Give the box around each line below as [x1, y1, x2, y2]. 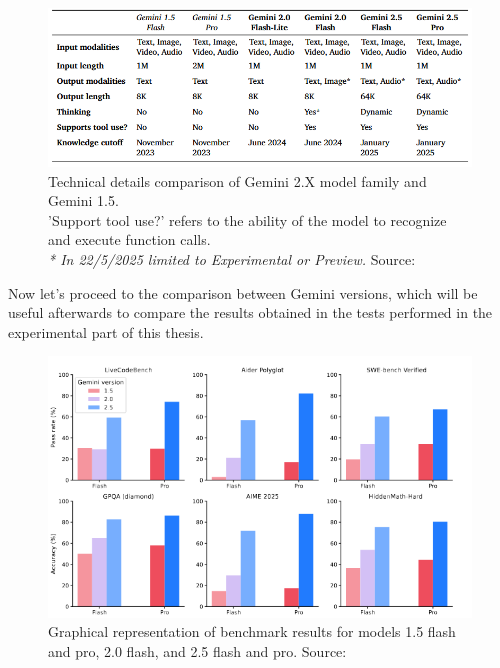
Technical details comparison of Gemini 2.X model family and [48, 170, 427, 191]
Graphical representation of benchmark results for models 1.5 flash [48, 621, 456, 642]
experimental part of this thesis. [8, 321, 204, 342]
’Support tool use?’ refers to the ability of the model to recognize [48, 209, 447, 230]
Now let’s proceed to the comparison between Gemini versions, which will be [8, 282, 478, 303]
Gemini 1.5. [48, 190, 119, 211]
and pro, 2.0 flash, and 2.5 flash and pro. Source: [48, 640, 347, 661]
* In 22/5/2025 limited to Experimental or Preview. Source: [48, 248, 416, 269]
